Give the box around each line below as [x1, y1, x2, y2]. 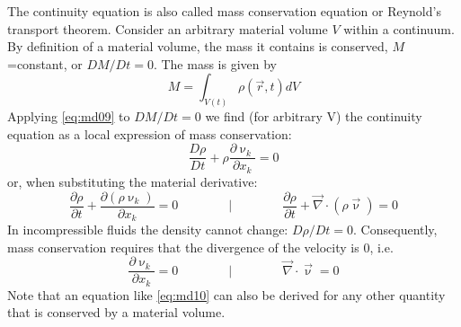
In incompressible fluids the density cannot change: [7, 220, 288, 239]
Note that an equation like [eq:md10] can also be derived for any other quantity [7, 285, 446, 304]
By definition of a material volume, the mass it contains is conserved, [7, 37, 388, 56]
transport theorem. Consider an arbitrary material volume [7, 19, 328, 38]
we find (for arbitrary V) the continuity [205, 107, 422, 126]
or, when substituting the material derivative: [7, 172, 258, 190]
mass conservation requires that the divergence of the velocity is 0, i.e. [7, 237, 394, 256]
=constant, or [7, 54, 83, 73]
